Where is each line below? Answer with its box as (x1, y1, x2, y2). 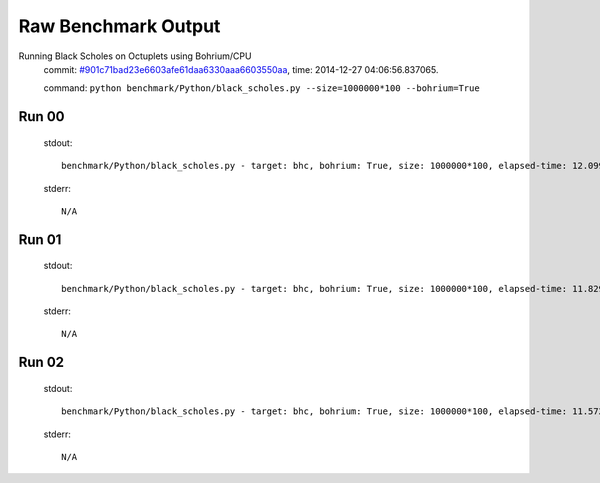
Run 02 (18, 354, 65, 371)
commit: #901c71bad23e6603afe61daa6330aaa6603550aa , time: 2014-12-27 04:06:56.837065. (43, 63, 439, 75)
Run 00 (18, 108, 65, 125)
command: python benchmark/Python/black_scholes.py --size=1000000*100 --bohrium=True (43, 82, 480, 94)
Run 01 (18, 231, 62, 248)
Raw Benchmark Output (18, 15, 221, 37)
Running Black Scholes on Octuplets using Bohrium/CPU (18, 50, 252, 62)
